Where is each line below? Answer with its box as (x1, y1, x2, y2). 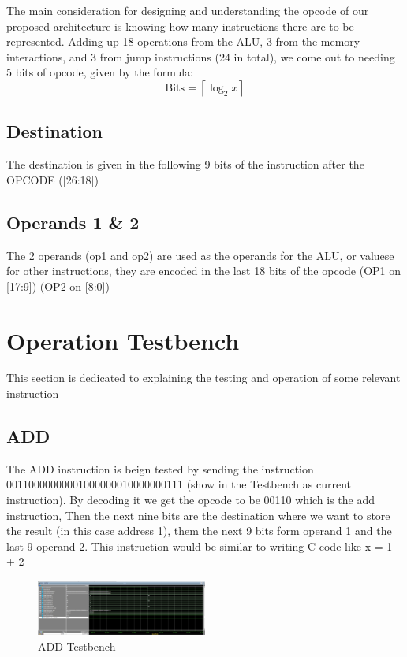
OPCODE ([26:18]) (6, 171, 99, 187)
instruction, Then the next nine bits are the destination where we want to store (6, 507, 390, 523)
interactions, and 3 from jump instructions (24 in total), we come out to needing (6, 48, 395, 65)
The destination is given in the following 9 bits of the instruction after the (6, 156, 364, 173)
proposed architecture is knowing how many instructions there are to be (6, 17, 354, 34)
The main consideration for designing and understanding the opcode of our (6, 2, 369, 18)
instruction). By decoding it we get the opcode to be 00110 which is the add (6, 492, 375, 508)
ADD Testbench (38, 637, 116, 654)
